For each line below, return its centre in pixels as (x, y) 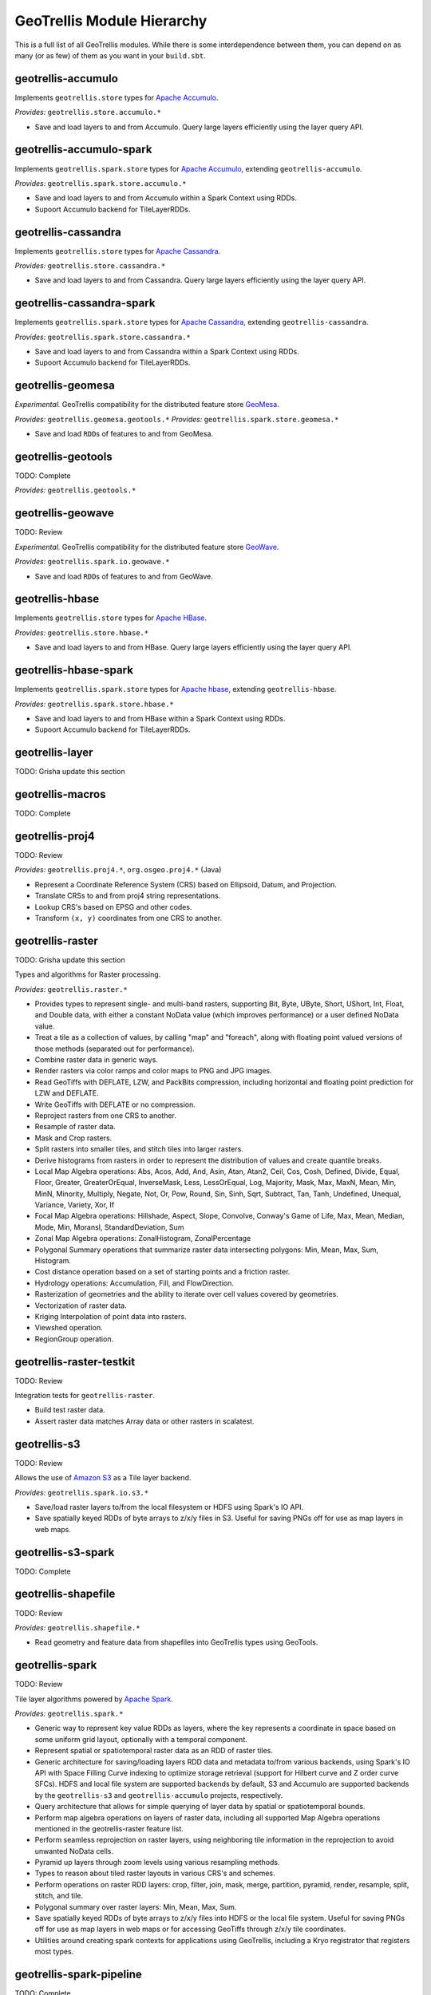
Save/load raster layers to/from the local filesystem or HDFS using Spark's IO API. (169, 1507)
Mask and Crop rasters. (73, 1138)
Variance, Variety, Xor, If (75, 1205)
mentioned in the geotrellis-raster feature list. (109, 1828)
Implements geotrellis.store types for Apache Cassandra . (118, 251)
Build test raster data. (70, 1410)
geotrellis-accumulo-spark (83, 150)
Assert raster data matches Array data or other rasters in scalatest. (144, 1421)
